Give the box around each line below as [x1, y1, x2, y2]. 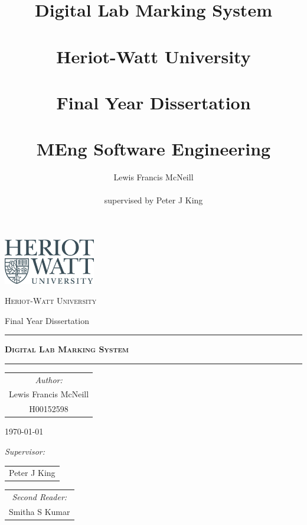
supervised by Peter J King [104, 194, 203, 206]
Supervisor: [5, 445, 45, 457]
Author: [35, 373, 63, 385]
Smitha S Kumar [9, 505, 70, 517]
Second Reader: [12, 491, 67, 503]
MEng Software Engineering [36, 137, 271, 161]
